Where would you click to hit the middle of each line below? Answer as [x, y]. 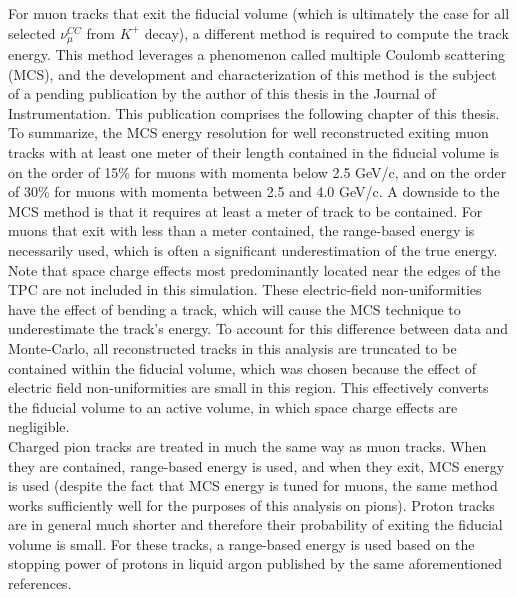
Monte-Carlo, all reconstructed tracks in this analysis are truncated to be [232, 347]
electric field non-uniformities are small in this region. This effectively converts [248, 387]
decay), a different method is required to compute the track [326, 32]
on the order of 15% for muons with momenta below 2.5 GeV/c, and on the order [257, 171]
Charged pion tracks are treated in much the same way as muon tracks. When [247, 445]
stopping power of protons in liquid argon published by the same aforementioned [255, 563]
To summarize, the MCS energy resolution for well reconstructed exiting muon [248, 132]
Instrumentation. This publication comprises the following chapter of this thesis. [254, 112]
